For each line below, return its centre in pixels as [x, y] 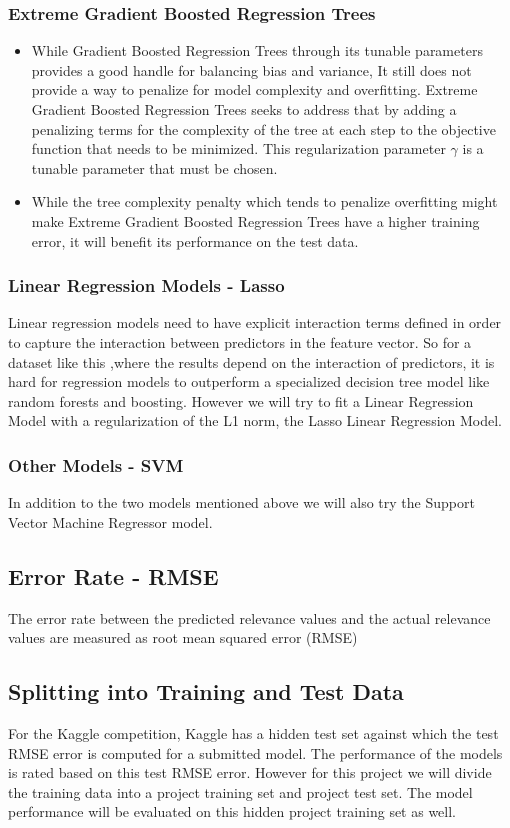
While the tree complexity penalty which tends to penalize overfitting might [264, 201]
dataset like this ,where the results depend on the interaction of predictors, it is [251, 361]
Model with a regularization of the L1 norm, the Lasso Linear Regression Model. [255, 420]
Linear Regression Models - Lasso [146, 285]
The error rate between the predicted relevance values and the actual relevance [249, 617]
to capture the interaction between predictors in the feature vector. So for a [240, 341]
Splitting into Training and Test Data [206, 691]
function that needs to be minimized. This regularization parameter [238, 148]
